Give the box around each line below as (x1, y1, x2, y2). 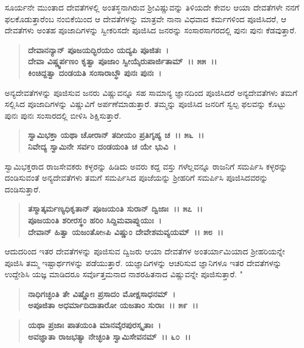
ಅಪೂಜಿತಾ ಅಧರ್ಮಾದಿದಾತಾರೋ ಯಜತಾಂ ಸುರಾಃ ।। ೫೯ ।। (27, 299, 199, 311)
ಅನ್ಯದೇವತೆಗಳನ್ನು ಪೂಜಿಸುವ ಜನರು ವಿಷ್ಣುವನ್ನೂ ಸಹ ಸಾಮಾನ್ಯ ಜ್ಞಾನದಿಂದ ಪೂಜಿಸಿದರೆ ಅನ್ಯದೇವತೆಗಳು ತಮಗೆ (5, 86, 298, 98)
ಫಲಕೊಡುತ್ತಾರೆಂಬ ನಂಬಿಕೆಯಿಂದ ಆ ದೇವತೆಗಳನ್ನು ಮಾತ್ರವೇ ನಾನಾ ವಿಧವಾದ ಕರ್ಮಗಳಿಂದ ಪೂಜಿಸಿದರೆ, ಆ (5, 12, 286, 25)
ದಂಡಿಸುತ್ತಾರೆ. (5, 182, 41, 195)
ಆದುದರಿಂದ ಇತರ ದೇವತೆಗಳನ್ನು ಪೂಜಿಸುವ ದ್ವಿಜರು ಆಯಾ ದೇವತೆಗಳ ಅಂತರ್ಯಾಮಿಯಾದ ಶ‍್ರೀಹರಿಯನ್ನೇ (5, 245, 285, 257)
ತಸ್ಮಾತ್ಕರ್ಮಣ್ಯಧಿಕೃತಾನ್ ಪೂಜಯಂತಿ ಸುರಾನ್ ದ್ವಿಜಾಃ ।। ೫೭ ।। (27, 202, 203, 215)
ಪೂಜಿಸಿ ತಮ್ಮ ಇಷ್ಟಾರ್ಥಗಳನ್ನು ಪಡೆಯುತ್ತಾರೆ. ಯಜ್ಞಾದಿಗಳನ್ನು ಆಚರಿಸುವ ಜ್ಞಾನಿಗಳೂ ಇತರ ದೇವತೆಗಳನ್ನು (5, 256, 282, 268)
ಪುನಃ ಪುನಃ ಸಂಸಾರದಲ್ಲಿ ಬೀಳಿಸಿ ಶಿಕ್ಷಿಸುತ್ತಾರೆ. (5, 109, 122, 121)
